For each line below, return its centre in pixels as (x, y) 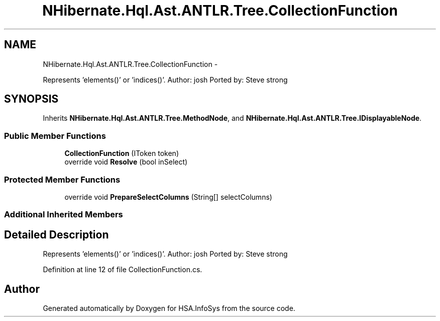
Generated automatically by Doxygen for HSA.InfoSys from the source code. (169, 308)
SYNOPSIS (31, 99)
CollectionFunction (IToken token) (122, 153)
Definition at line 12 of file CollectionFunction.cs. (123, 270)
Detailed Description (57, 234)
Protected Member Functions (62, 179)
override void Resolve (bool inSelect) (126, 162)
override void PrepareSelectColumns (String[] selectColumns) (168, 197)
